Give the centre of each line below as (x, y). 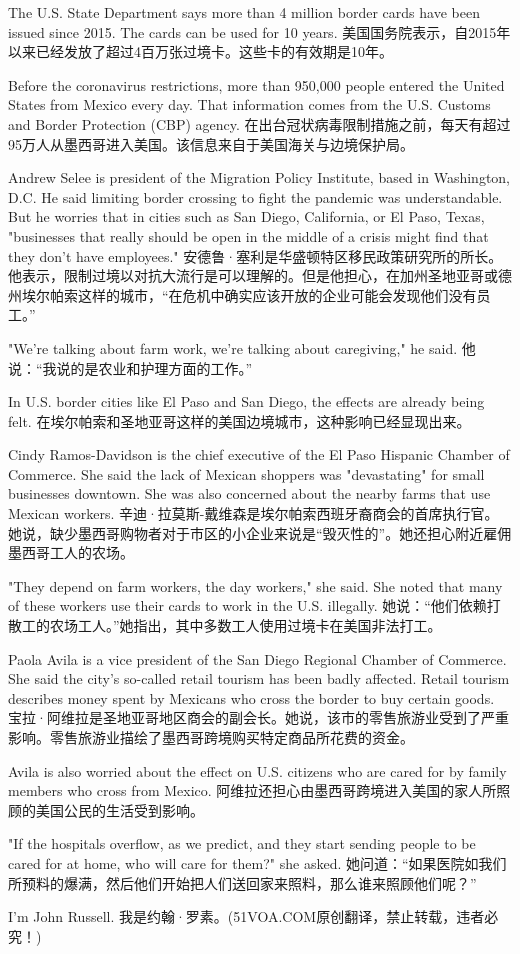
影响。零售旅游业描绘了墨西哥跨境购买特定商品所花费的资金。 (211, 737)
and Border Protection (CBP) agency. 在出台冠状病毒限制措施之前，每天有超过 (259, 123)
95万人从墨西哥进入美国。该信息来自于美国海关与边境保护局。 (211, 143)
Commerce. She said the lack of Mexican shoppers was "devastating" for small (246, 473)
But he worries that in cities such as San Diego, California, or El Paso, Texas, (246, 216)
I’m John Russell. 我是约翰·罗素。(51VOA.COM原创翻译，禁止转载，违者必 (253, 916)
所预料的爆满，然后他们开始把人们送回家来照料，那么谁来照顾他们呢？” (242, 882)
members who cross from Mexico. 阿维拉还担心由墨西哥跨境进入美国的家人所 (252, 790)
